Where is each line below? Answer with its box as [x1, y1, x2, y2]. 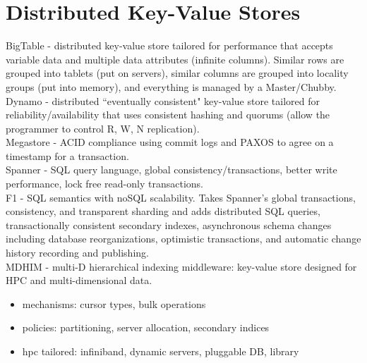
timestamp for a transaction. [6, 148, 129, 163]
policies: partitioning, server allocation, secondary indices [22, 320, 270, 335]
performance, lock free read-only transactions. [6, 176, 203, 191]
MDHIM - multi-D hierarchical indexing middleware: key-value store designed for [6, 259, 357, 273]
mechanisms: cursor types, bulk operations [22, 296, 206, 311]
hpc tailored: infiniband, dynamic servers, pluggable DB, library [22, 344, 299, 358]
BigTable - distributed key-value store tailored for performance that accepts [6, 38, 333, 53]
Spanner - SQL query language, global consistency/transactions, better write [6, 162, 337, 177]
